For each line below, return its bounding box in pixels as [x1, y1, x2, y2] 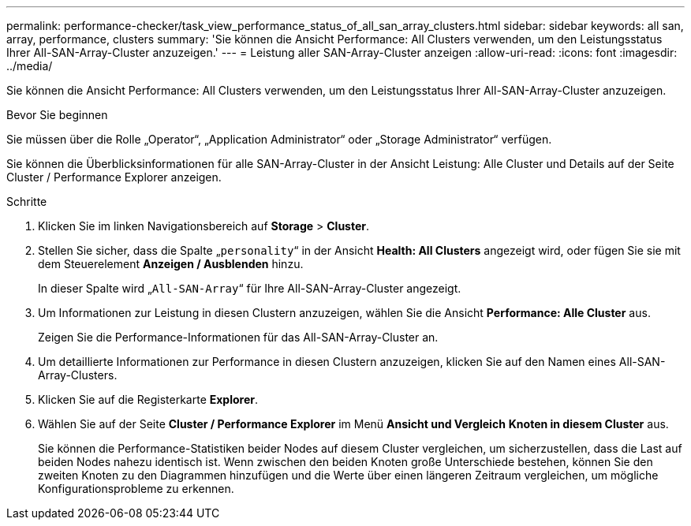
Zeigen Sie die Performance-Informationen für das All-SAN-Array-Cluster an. [38, 330, 439, 344]
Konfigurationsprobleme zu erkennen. [38, 482, 234, 495]
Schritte [6, 195, 47, 208]
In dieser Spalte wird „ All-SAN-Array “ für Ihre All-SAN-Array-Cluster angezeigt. [38, 282, 461, 295]
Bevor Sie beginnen [6, 108, 108, 121]
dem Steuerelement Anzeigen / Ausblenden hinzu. [38, 257, 304, 270]
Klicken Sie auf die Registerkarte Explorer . [38, 393, 259, 406]
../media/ [6, 59, 53, 73]
